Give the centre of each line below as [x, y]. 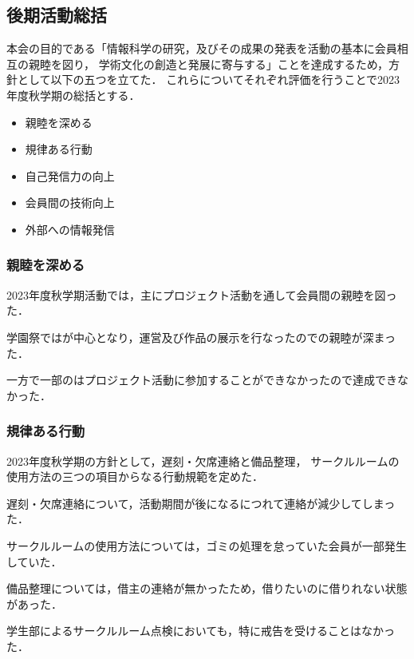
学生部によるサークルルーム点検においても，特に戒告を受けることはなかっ [201, 631]
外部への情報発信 [70, 229]
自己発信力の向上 [70, 175]
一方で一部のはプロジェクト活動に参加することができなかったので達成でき [202, 380]
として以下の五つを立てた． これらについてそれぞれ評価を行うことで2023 [208, 79]
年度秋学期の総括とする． [73, 95]
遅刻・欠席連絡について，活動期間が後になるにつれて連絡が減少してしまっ [201, 503]
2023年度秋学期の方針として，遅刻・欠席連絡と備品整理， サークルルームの [203, 461]
